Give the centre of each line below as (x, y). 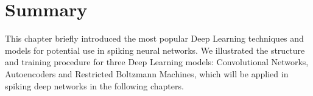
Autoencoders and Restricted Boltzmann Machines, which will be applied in (147, 73)
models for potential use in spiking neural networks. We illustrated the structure (155, 50)
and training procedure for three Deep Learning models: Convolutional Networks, (157, 62)
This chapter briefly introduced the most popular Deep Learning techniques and (154, 38)
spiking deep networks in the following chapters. (94, 85)
